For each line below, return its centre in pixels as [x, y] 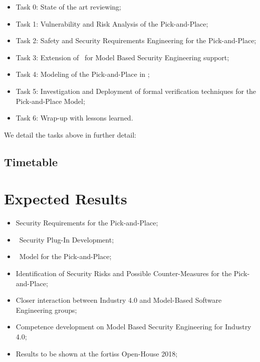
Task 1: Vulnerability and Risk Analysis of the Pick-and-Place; [112, 23]
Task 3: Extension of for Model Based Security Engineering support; [122, 57]
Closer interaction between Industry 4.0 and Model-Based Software [119, 300]
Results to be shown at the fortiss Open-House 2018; [97, 353]
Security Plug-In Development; [67, 239]
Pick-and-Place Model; [50, 101]
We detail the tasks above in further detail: [70, 134]
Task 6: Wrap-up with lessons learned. [74, 118]
